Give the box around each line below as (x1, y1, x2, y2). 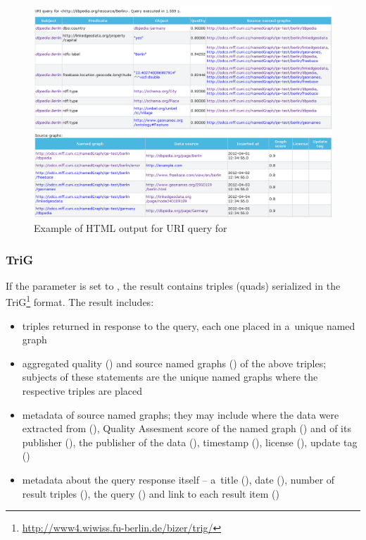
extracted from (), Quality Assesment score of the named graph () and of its (22, 421, 351, 436)
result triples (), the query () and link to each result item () (22, 486, 279, 501)
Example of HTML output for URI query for (34, 221, 227, 235)
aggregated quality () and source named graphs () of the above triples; (22, 355, 327, 370)
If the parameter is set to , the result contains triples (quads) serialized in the (6, 278, 341, 293)
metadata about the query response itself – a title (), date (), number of (22, 472, 335, 487)
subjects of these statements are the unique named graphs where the (22, 369, 318, 384)
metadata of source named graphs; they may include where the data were (22, 407, 339, 422)
